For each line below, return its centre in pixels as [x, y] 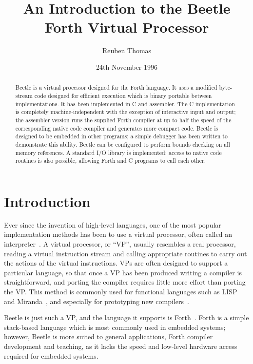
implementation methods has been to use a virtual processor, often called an [118, 234]
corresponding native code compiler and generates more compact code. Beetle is [117, 128]
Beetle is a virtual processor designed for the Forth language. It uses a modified [116, 87]
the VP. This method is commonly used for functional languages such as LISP [121, 291]
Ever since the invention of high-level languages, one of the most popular [113, 224]
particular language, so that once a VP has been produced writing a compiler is [123, 272]
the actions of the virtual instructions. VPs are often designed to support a [116, 263]
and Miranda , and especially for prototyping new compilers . [97, 301]
